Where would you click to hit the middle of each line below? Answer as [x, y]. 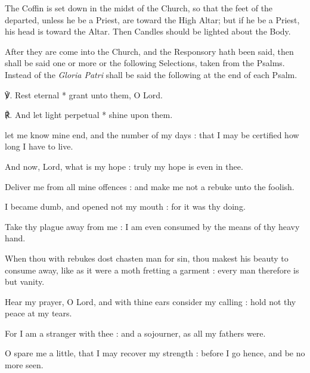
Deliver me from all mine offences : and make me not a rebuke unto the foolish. [150, 186]
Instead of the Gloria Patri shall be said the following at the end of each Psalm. [151, 74]
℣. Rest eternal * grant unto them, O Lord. [84, 94]
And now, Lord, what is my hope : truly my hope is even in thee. [124, 166]
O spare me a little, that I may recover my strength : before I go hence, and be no [155, 353]
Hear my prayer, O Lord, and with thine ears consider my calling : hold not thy [151, 301]
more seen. [24, 365]
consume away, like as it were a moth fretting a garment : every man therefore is [152, 270]
